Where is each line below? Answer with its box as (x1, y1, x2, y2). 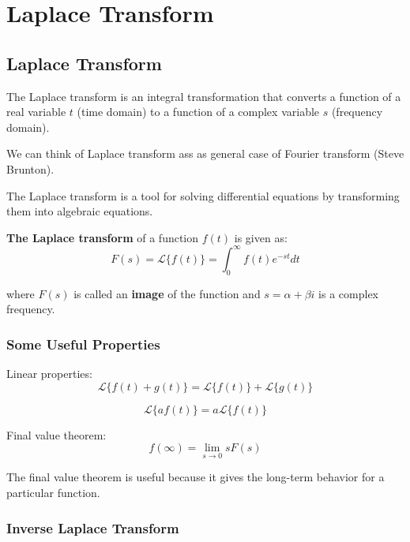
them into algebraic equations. (6, 203, 153, 219)
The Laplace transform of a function (6, 229, 199, 245)
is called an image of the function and (73, 285, 261, 301)
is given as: (234, 229, 288, 245)
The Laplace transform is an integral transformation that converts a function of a (6, 88, 401, 104)
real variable (6, 103, 66, 120)
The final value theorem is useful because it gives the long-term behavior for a (6, 469, 385, 485)
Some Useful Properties (6, 334, 160, 353)
